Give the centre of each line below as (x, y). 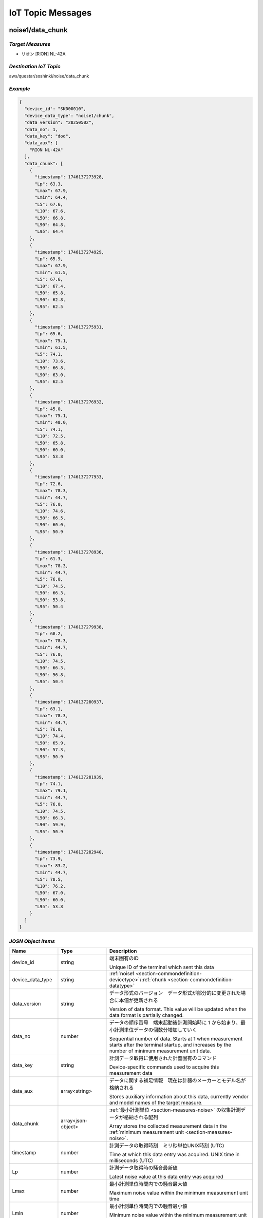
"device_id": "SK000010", (55, 109)
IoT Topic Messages (50, 13)
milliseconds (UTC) (131, 1161)
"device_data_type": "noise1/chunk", (69, 115)
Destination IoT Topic (35, 67)
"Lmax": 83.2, (51, 866)
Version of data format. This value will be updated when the (178, 1009)
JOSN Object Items (32, 941)
